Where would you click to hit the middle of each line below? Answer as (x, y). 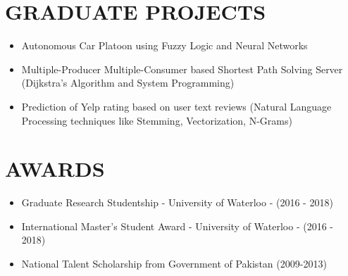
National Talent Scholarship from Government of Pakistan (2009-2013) (174, 263)
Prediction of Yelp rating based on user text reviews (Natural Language (176, 106)
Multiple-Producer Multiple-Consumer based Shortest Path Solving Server (182, 69)
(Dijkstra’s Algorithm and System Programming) (128, 83)
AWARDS (55, 169)
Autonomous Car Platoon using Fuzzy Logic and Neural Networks (164, 45)
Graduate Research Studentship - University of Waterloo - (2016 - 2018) (177, 202)
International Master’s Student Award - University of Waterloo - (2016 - (178, 226)
